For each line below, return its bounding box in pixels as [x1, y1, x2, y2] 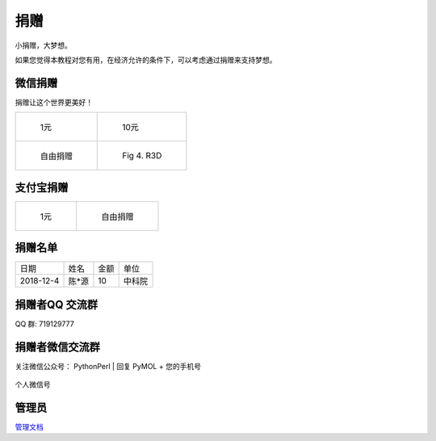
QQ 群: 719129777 [15, 319, 74, 329]
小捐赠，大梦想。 [15, 40, 72, 50]
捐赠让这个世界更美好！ [15, 97, 93, 107]
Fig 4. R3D [122, 150, 162, 162]
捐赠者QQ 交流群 [15, 297, 99, 311]
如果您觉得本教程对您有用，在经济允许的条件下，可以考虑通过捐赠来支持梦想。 [15, 55, 277, 65]
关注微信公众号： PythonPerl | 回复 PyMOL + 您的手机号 [15, 361, 202, 371]
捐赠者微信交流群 [15, 340, 100, 354]
